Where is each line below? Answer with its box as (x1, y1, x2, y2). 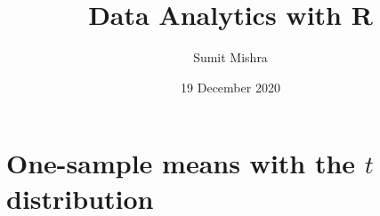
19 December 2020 (181, 77, 280, 96)
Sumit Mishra (193, 48, 268, 67)
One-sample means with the (6, 145, 356, 181)
